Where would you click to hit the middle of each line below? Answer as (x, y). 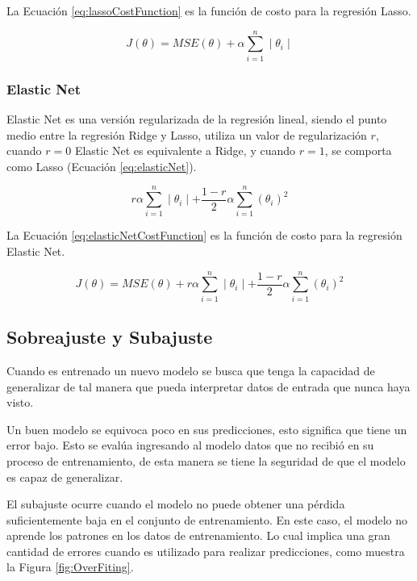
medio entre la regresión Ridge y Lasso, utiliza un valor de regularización (187, 134)
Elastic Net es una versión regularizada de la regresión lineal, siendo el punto (197, 118)
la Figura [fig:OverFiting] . (70, 567)
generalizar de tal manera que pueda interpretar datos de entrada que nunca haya (208, 386)
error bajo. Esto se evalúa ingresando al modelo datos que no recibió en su (190, 445)
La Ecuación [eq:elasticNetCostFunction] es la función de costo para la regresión (204, 235)
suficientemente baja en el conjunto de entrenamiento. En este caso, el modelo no (207, 519)
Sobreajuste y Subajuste (110, 337)
